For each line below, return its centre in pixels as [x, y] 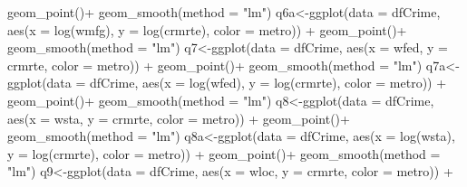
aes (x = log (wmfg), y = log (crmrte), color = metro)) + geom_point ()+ [207, 29]
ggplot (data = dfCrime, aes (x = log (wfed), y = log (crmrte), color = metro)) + [227, 83]
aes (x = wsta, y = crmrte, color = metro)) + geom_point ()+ [179, 118]
